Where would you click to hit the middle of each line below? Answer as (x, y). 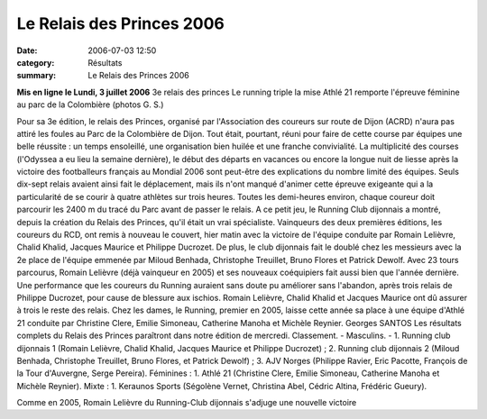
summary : (37, 76)
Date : (27, 50)
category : (36, 62)
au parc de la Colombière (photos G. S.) (90, 105)
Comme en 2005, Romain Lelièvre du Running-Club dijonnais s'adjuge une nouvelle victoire (187, 403)
